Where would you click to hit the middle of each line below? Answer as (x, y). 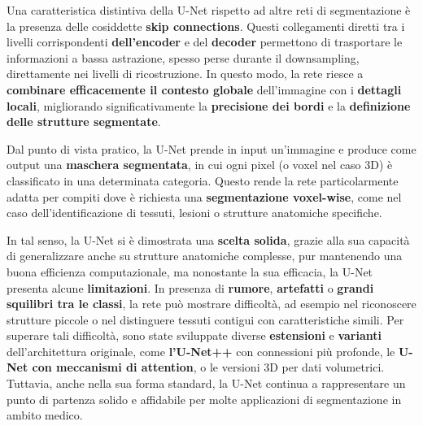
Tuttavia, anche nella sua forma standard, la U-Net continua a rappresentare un (206, 383)
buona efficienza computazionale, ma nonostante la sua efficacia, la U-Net (190, 271)
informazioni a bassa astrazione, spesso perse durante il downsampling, (183, 57)
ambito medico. (45, 415)
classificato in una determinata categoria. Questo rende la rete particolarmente (203, 180)
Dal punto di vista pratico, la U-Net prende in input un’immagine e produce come (211, 148)
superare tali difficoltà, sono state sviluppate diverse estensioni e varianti (194, 335)
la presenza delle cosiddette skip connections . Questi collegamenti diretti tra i (206, 26)
